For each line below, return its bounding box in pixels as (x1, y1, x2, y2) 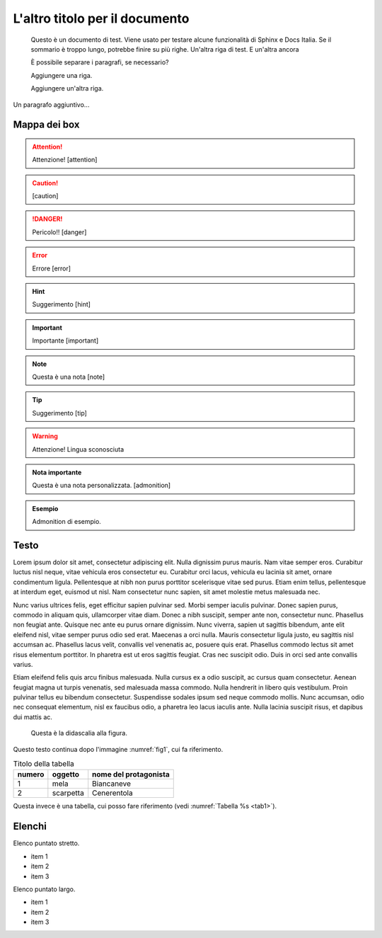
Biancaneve (92, 779, 131, 789)
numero (17, 770, 45, 779)
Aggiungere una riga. (30, 71, 93, 79)
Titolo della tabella (13, 759, 74, 769)
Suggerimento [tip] (32, 408, 88, 417)
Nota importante (32, 468, 82, 476)
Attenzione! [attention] (32, 156, 98, 164)
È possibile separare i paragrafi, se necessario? (30, 58, 169, 67)
